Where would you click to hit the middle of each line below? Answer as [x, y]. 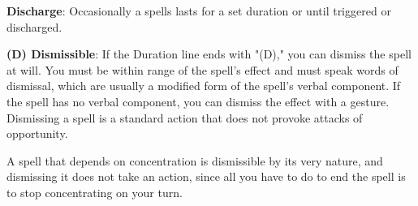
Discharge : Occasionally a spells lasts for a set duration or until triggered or [199, 11]
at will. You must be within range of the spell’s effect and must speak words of [203, 69]
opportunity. [37, 133]
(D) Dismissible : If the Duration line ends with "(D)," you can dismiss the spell [209, 54]
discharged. [34, 26]
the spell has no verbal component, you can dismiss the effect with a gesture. [198, 101]
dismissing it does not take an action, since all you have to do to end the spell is [206, 176]
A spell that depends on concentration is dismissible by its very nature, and [195, 160]
